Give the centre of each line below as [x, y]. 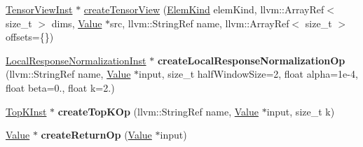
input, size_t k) [301, 111]
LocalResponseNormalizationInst [76, 60]
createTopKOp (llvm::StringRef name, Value [158, 111]
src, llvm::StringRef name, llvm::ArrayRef [200, 23]
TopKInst [26, 111]
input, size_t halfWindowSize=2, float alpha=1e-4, [248, 74]
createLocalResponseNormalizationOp [251, 60]
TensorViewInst [39, 9]
